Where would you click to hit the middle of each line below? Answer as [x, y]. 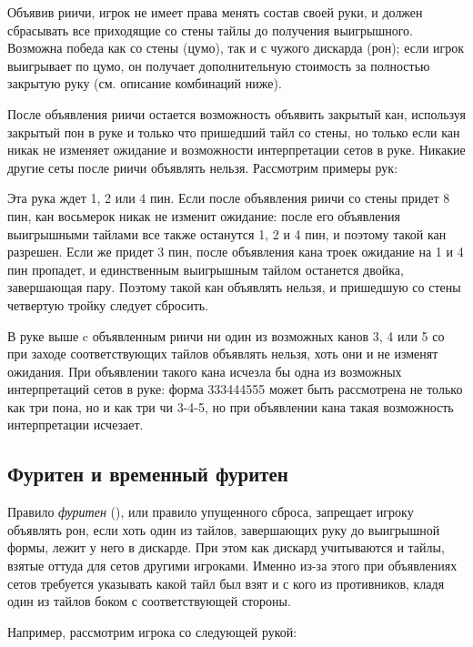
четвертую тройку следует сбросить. [108, 304]
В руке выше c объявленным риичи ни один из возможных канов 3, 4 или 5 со [226, 335]
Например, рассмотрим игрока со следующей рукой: [152, 631]
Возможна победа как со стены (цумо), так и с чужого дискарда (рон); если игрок [236, 48]
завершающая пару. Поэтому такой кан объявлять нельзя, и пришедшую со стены [234, 287]
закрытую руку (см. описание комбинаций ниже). [145, 83]
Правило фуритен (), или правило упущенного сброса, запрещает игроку [211, 512]
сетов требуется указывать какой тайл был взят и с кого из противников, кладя [226, 583]
